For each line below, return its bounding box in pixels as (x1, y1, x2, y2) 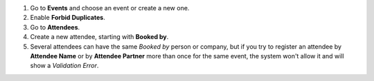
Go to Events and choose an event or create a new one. (30, 4, 190, 12)
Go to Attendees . (30, 23, 80, 31)
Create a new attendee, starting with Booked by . (30, 33, 169, 41)
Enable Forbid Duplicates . (30, 14, 105, 22)
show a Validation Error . (30, 62, 99, 70)
